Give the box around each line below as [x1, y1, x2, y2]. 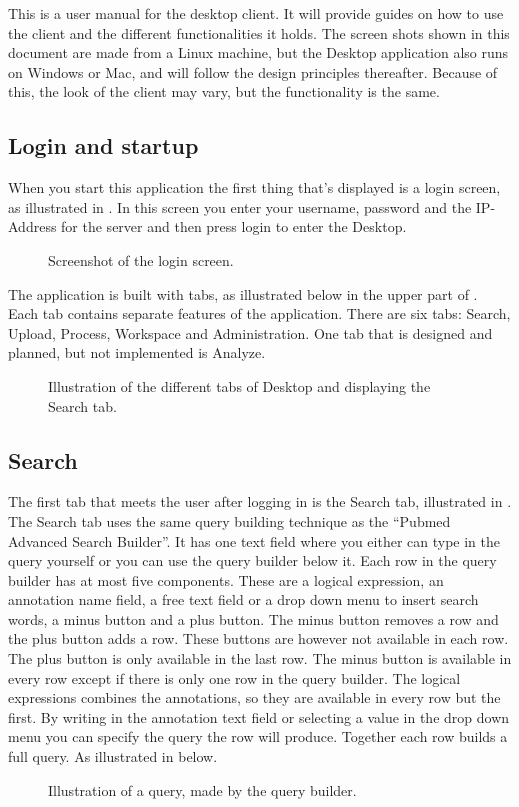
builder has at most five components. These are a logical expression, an [8, 569, 444, 590]
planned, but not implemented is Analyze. [8, 342, 266, 363]
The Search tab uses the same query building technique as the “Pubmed [8, 510, 451, 531]
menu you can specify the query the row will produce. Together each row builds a [8, 726, 508, 747]
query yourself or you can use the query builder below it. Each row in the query [8, 550, 497, 571]
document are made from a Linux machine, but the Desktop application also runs [8, 42, 509, 63]
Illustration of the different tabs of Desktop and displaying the [48, 375, 431, 396]
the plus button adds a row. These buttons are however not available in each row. [8, 628, 509, 649]
